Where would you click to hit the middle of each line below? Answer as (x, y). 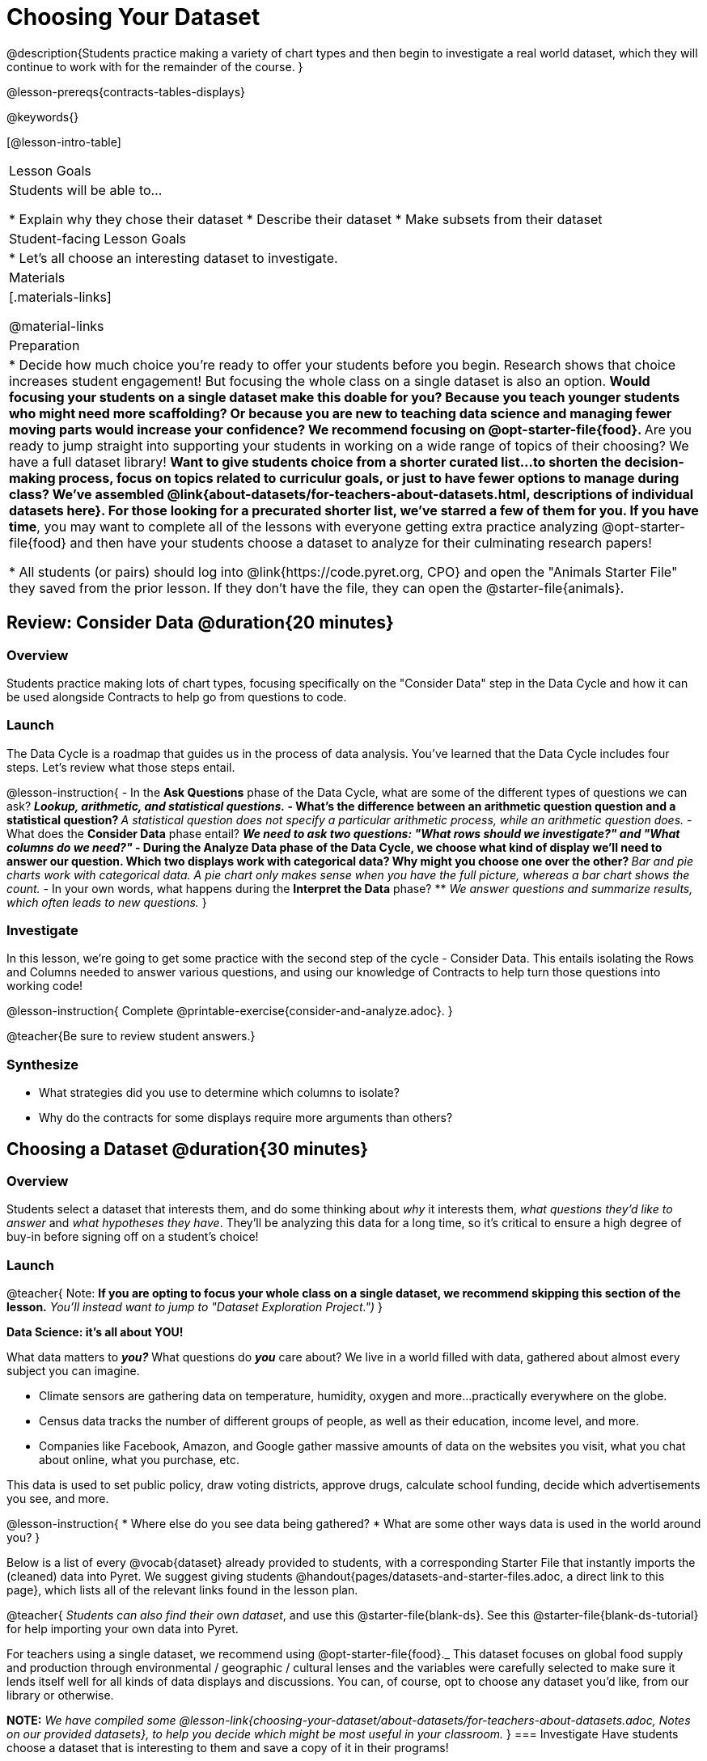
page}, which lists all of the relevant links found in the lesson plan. (182, 1590)
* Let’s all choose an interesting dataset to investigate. (174, 258)
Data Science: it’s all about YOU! (95, 1332)
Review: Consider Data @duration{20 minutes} (200, 623)
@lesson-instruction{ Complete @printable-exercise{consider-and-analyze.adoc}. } (230, 1011)
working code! (45, 986)
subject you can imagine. (73, 1371)
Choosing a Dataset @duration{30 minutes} (188, 1149)
